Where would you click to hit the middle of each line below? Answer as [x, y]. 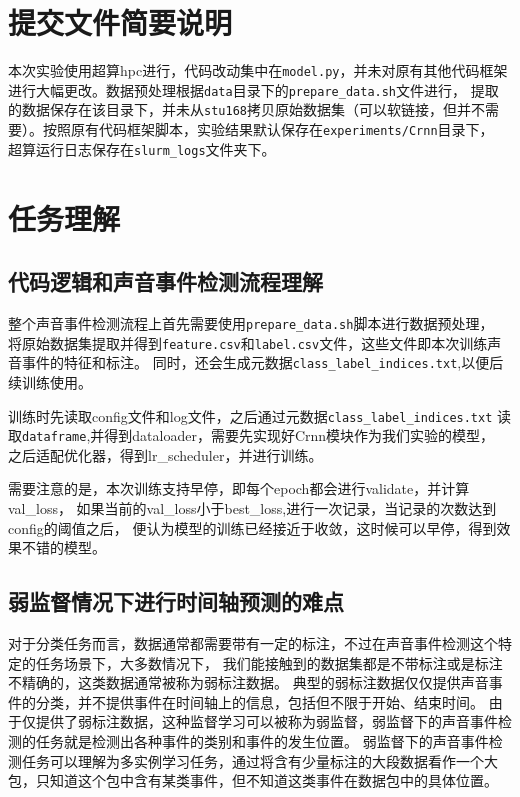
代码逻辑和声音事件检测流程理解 [165, 281]
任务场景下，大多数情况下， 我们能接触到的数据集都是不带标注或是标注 [269, 662]
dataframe [54, 437]
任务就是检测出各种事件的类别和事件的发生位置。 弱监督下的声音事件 [262, 741]
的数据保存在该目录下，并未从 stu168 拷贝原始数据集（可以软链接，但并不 [246, 109]
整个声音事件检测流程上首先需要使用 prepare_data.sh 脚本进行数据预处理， [251, 322]
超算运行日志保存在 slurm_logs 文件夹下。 [142, 148]
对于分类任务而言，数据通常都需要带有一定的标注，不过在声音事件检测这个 [253, 643]
